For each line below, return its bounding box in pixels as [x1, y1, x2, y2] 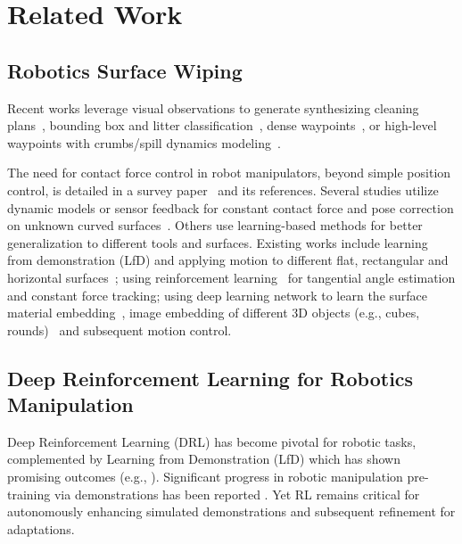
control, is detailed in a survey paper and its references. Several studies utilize [7, 180, 439, 199]
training [7, 484, 51, 503]
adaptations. [7, 519, 75, 538]
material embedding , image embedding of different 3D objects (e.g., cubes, [7, 303, 420, 322]
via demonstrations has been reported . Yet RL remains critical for [54, 484, 420, 503]
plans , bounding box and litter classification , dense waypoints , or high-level [7, 116, 437, 135]
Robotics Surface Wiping [7, 56, 243, 84]
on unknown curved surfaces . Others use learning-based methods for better [7, 216, 423, 235]
